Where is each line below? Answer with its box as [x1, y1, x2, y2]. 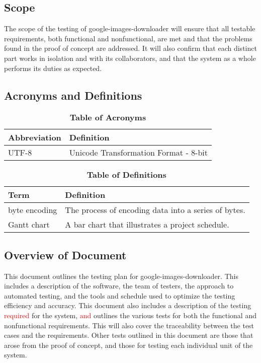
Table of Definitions [86, 169, 166, 181]
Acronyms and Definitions [4, 87, 142, 103]
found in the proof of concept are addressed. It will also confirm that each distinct [4, 43, 257, 53]
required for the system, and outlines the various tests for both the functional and [4, 310, 256, 320]
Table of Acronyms [69, 111, 146, 123]
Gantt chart [8, 219, 50, 231]
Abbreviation [8, 131, 61, 143]
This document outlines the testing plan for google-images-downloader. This [4, 270, 238, 281]
